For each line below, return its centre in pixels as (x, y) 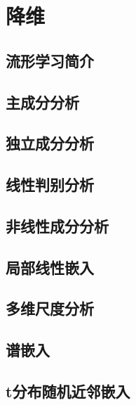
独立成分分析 (50, 143)
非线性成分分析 (57, 225)
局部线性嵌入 (50, 267)
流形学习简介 (50, 60)
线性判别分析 (50, 185)
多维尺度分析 (50, 308)
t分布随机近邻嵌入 (68, 391)
